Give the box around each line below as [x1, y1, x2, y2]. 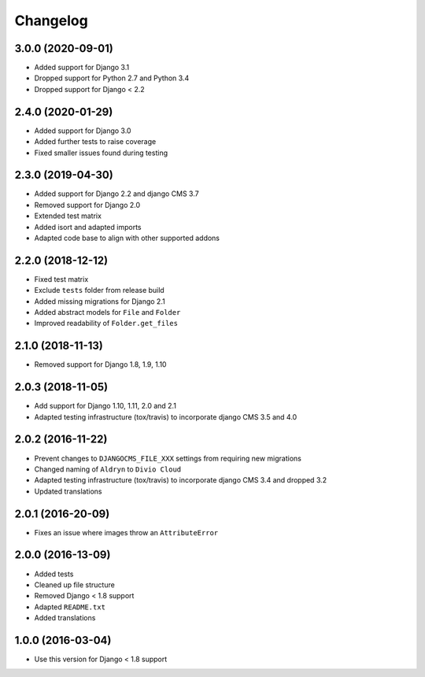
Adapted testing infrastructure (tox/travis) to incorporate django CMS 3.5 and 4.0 [34, 412, 297, 421]
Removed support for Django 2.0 [34, 200, 141, 209]
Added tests [34, 569, 74, 579]
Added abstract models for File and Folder [34, 308, 181, 317]
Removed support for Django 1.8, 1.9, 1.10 [34, 360, 167, 369]
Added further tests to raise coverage [34, 137, 157, 146]
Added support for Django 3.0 [34, 126, 131, 135]
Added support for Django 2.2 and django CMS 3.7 [34, 189, 200, 198]
